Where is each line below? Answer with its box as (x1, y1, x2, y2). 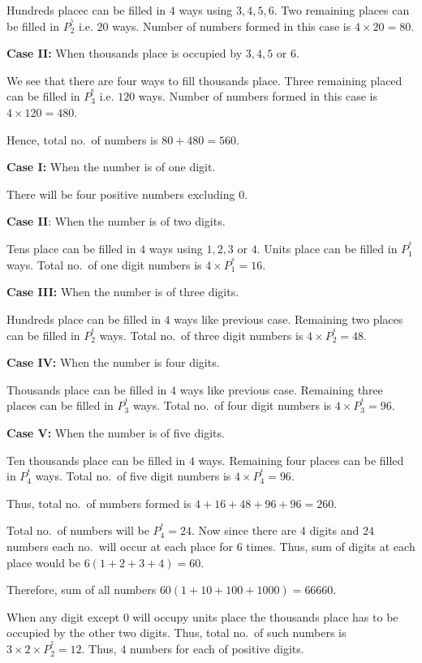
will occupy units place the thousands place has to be (132, 608, 398, 625)
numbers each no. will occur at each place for (6, 538, 234, 555)
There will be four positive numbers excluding (6, 185, 235, 202)
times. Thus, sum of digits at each (246, 538, 416, 555)
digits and (309, 522, 360, 539)
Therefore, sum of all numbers (6, 581, 157, 598)
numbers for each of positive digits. (130, 640, 304, 657)
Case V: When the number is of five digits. (6, 424, 225, 441)
